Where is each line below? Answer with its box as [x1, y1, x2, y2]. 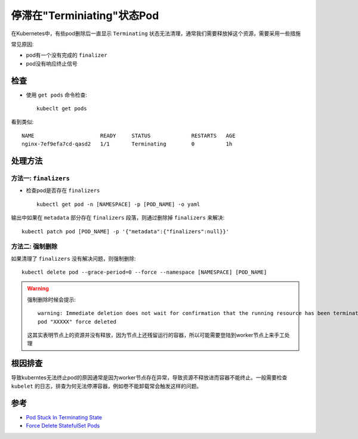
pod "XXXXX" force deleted [38, 318, 116, 325]
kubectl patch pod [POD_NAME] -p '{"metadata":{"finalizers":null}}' [21, 228, 230, 235]
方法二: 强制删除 [11, 242, 58, 251]
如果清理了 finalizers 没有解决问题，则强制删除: [11, 255, 137, 262]
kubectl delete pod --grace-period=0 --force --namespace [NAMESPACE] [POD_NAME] [21, 269, 267, 276]
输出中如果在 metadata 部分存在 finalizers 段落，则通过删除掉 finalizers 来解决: [11, 214, 225, 221]
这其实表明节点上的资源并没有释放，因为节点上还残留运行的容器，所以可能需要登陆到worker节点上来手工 [27, 332, 285, 338]
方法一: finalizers [11, 174, 70, 182]
